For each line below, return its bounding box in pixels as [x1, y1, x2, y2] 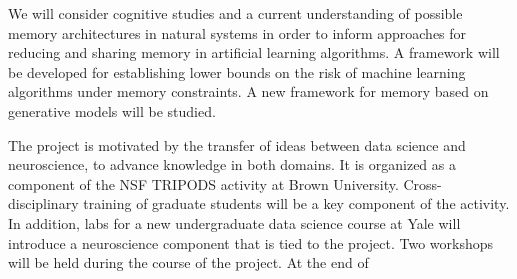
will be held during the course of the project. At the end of [8, 252, 369, 273]
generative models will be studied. [8, 100, 216, 121]
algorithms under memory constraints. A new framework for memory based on [8, 81, 489, 102]
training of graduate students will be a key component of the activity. [83, 193, 510, 214]
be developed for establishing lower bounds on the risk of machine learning [8, 61, 466, 82]
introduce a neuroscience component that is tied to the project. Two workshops [8, 232, 494, 253]
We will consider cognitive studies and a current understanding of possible [8, 3, 463, 23]
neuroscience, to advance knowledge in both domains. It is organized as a [8, 154, 456, 175]
